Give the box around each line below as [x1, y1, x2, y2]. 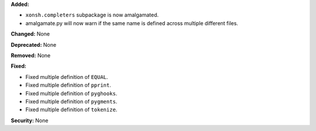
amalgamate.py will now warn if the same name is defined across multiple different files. [25, 19, 238, 26]
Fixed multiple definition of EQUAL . [25, 73, 108, 80]
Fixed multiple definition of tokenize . [25, 106, 118, 113]
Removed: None [11, 51, 51, 58]
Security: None [11, 117, 49, 124]
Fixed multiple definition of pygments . [25, 98, 118, 105]
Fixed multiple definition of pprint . [25, 82, 111, 89]
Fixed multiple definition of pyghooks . [25, 89, 118, 96]
